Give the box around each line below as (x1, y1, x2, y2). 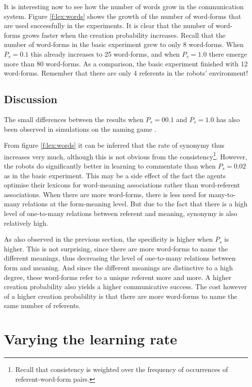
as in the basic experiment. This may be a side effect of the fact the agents (4, 170, 226, 180)
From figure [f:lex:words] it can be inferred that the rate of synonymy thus (4, 140, 224, 150)
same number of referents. (4, 300, 81, 310)
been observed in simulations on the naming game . (4, 124, 157, 134)
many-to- (208, 189, 236, 199)
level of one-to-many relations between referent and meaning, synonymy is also (4, 208, 237, 218)
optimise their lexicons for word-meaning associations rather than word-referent (4, 180, 240, 190)
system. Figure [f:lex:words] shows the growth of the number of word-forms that (4, 11, 241, 21)
